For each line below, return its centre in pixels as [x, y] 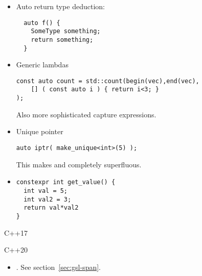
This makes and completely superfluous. [79, 164]
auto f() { [42, 23]
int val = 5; [46, 191]
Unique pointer [40, 131]
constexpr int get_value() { [66, 182]
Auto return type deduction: [60, 6]
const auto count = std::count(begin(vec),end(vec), [108, 81]
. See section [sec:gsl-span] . [58, 267]
